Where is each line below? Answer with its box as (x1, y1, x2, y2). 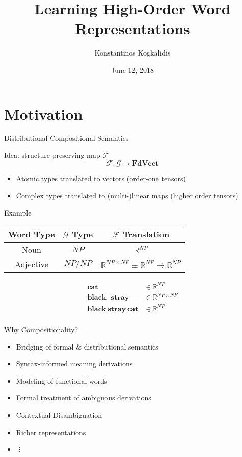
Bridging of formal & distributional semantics (16, 341, 158, 352)
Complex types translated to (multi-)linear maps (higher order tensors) (16, 190, 238, 201)
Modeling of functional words (16, 375, 107, 386)
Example (4, 207, 32, 218)
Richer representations (16, 426, 86, 437)
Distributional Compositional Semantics (4, 132, 129, 143)
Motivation (4, 103, 83, 124)
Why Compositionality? (4, 324, 78, 335)
